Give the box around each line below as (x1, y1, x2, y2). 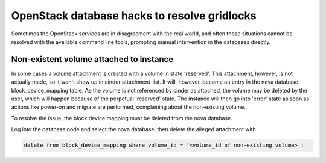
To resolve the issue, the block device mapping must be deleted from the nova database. (11, 114, 232, 121)
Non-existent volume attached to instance (11, 54, 174, 64)
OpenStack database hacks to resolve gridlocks (11, 9, 257, 22)
